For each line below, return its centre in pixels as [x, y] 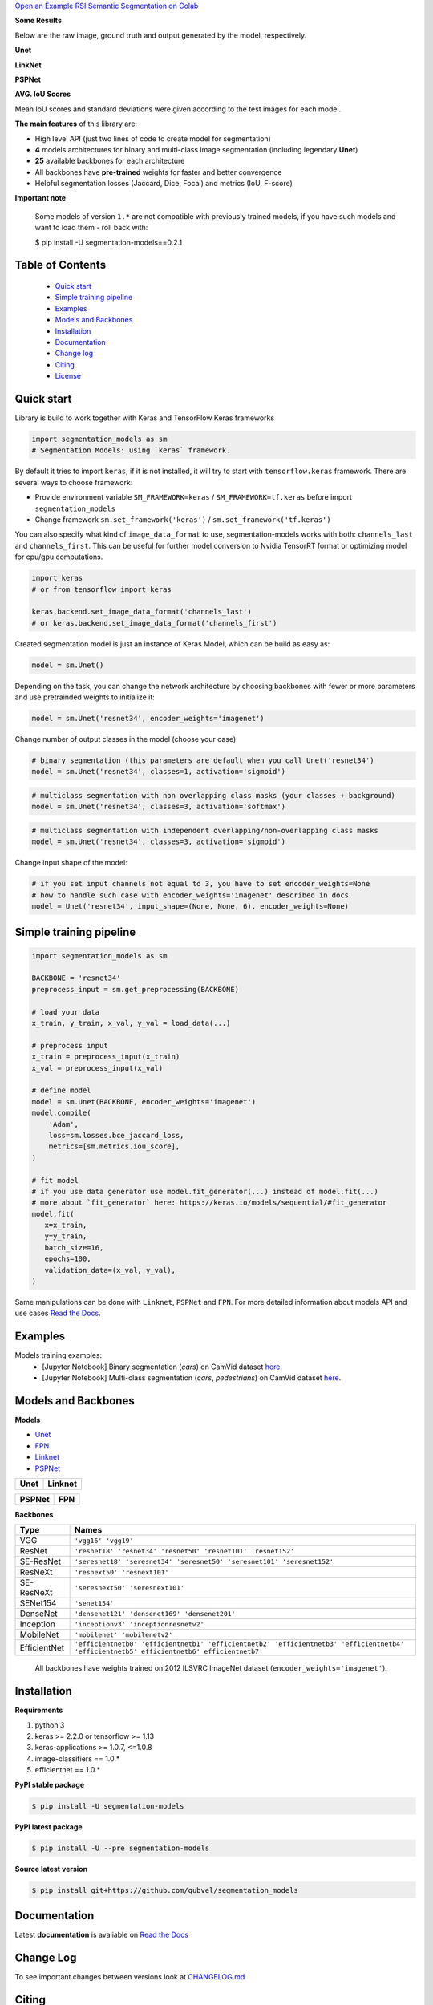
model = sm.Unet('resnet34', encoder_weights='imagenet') [148, 719]
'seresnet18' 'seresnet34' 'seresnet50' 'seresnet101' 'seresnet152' [204, 1561]
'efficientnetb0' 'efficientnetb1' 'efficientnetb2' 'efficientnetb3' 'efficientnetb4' [239, 1644]
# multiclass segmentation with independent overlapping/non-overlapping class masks [205, 830]
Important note [40, 198]
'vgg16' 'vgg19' [104, 1540]
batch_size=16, [74, 1248]
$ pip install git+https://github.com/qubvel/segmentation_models [165, 1890]
